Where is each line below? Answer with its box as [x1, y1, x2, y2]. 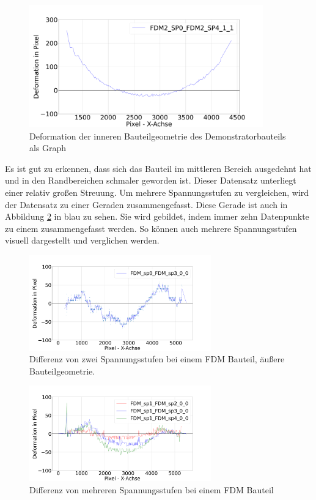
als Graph [29, 141, 67, 154]
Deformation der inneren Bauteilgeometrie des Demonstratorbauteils [29, 129, 286, 142]
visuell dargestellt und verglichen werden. [5, 234, 160, 247]
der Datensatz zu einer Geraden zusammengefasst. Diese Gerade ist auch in [5, 198, 288, 211]
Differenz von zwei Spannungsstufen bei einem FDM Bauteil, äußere [29, 353, 285, 365]
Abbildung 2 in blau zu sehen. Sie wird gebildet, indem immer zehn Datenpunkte [5, 210, 309, 223]
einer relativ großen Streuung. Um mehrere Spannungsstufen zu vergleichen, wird [5, 186, 309, 199]
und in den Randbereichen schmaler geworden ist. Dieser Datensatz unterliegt [5, 174, 296, 187]
